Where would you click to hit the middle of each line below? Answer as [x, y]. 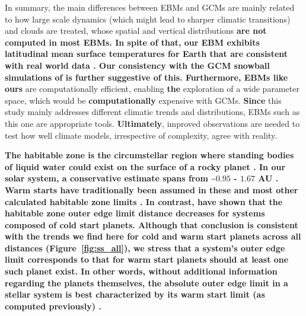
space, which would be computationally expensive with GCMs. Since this [143, 100]
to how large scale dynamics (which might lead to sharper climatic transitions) [148, 19]
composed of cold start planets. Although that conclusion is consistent [152, 224]
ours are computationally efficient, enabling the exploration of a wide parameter [152, 89]
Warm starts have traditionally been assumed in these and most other [152, 189]
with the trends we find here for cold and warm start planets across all [153, 236]
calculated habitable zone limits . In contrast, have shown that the [144, 201]
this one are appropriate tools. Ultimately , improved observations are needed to [152, 123]
